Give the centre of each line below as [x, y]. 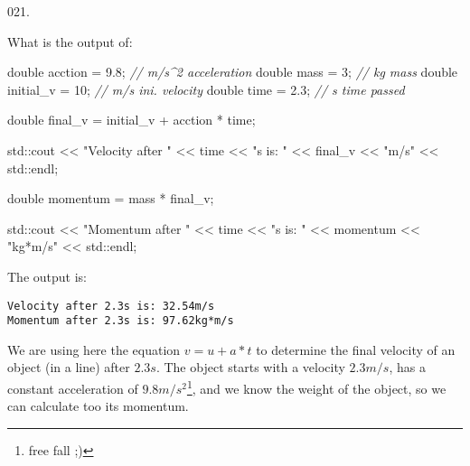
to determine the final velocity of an [356, 349]
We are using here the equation [94, 349]
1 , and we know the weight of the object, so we [316, 387]
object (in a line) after [69, 367]
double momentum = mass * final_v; [111, 198]
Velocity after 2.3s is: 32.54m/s [111, 306]
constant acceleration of [73, 388]
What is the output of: [70, 41]
